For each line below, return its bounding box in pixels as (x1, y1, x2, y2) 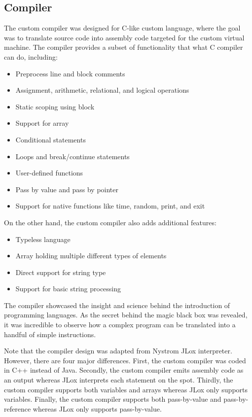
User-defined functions (15, 168, 83, 178)
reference (4, 403, 31, 414)
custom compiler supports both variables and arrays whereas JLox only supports (4, 384, 248, 394)
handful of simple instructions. (4, 329, 96, 339)
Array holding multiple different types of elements (15, 250, 167, 261)
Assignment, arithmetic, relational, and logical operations (15, 85, 189, 95)
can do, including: (4, 51, 58, 62)
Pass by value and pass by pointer (15, 184, 119, 194)
